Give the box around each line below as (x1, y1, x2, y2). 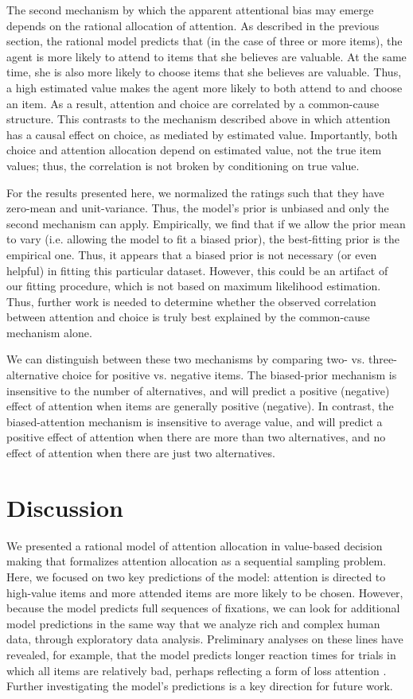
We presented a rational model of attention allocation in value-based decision (6, 537, 383, 553)
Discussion (6, 491, 123, 523)
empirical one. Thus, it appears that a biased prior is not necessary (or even (6, 246, 377, 262)
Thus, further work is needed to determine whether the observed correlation (6, 293, 376, 309)
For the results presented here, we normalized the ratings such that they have (6, 184, 384, 200)
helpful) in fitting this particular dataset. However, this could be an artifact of (6, 262, 388, 278)
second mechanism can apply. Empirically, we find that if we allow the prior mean (6, 215, 406, 231)
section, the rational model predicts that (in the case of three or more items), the (6, 33, 403, 49)
